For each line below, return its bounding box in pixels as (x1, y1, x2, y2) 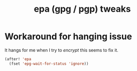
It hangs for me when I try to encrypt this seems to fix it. (4, 47, 119, 53)
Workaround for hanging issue (4, 31, 133, 42)
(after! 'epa (4, 56, 32, 62)
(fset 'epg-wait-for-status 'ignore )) (9, 61, 89, 66)
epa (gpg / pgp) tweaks (34, 3, 131, 15)
